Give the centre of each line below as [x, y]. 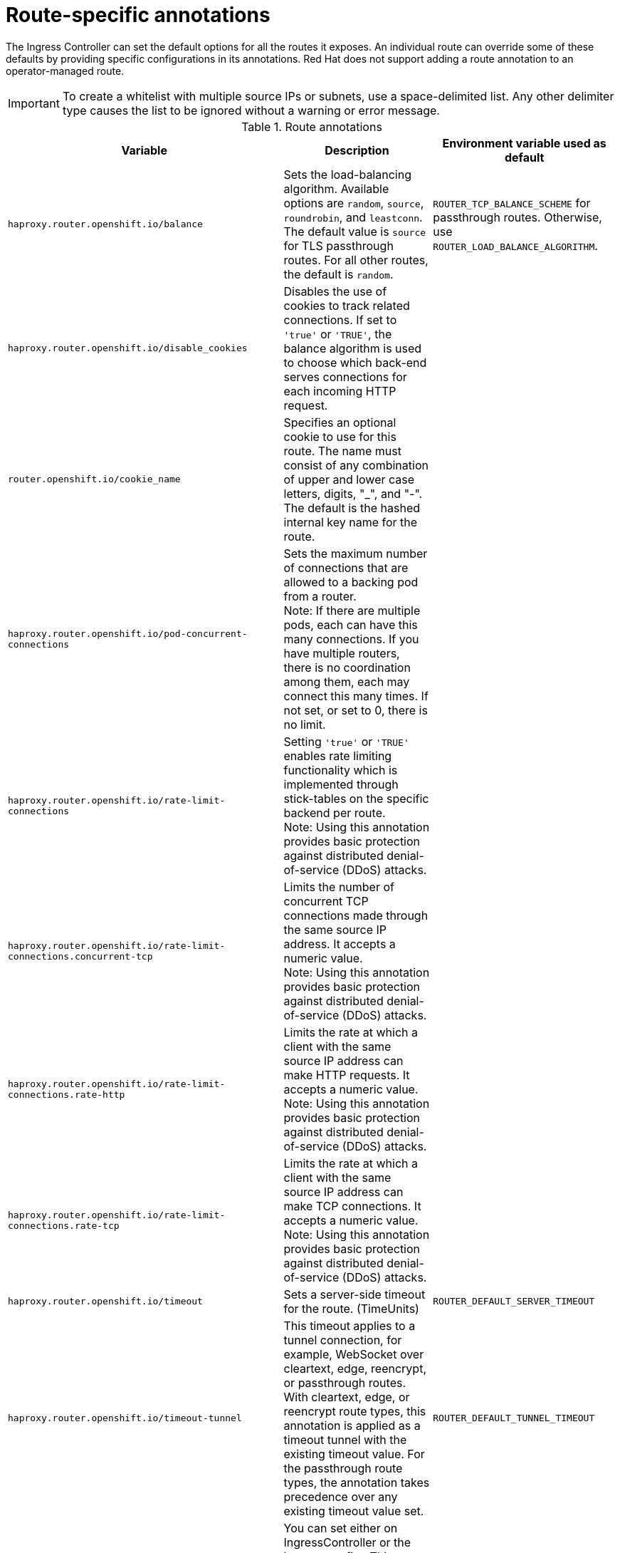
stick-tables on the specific [356, 798]
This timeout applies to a [350, 1325]
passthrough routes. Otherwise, [517, 217]
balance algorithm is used [353, 348]
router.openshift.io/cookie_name [94, 479]
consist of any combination [356, 465]
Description [357, 150]
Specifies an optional [340, 422]
